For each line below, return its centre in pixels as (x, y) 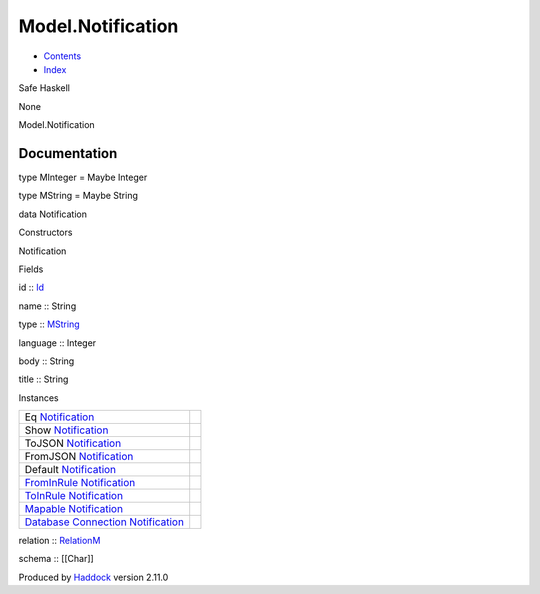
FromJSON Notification (79, 457)
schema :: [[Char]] (56, 559)
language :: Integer (57, 342)
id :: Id (31, 287)
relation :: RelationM (59, 541)
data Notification (52, 214)
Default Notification (70, 470)
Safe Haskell (44, 88)
